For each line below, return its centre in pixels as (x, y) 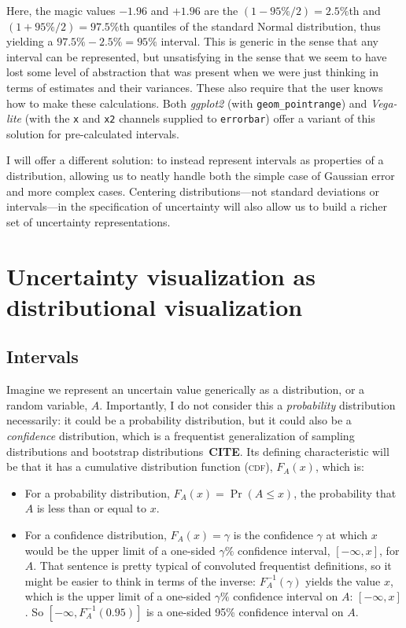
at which (347, 534)
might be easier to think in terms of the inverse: (140, 580)
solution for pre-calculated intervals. (93, 133)
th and (365, 10)
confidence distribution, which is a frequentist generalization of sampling (181, 435)
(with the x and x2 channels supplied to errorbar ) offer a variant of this (200, 118)
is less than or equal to (92, 508)
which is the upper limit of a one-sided (118, 596)
